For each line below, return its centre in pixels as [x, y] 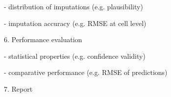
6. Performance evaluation [43, 39]
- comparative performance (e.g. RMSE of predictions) [86, 72]
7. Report [18, 88]
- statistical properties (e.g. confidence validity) [75, 56]
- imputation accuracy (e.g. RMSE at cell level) [75, 23]
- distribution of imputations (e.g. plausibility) [73, 6]
